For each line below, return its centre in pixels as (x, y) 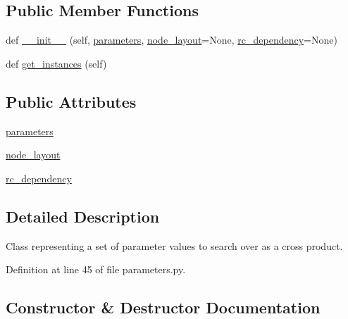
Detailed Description (83, 216)
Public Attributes (71, 101)
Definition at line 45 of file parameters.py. (96, 269)
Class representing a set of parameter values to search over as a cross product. (174, 245)
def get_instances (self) (56, 63)
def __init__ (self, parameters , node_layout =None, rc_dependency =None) (172, 40)
